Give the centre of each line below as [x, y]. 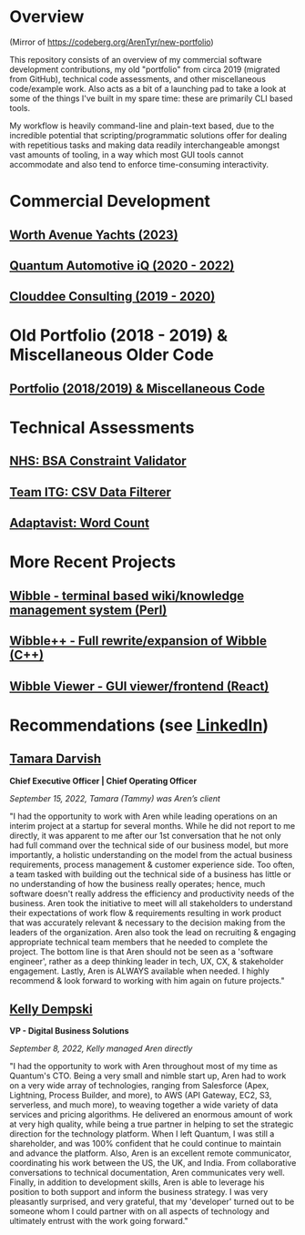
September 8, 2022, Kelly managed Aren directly [101, 1048]
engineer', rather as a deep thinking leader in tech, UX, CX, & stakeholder [147, 961]
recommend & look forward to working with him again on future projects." [147, 980]
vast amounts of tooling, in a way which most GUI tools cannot [127, 154]
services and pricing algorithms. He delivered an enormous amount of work [151, 1115]
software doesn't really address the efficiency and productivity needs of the [152, 893]
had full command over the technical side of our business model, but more [149, 845]
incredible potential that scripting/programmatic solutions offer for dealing [148, 135]
